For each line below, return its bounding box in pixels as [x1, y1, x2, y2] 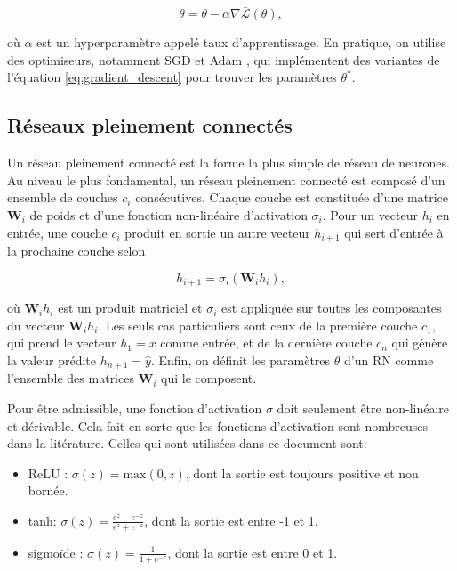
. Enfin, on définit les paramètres [150, 350, 331, 369]
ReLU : [28, 463, 68, 482]
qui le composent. [161, 369, 257, 387]
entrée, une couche [7, 223, 108, 241]
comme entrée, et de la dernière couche [160, 333, 373, 352]
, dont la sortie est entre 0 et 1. [167, 542, 338, 561]
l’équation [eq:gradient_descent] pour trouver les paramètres [7, 68, 337, 86]
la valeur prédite [7, 350, 97, 369]
